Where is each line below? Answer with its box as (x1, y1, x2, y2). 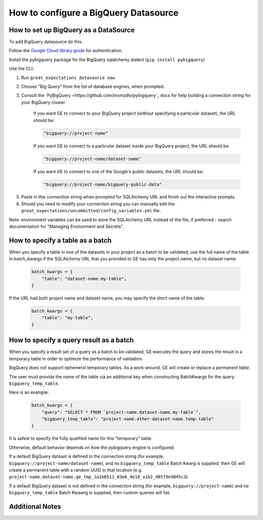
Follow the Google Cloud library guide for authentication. (9, 48, 123, 54)
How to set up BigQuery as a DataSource (9, 26, 135, 34)
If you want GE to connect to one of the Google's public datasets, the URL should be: (33, 168, 204, 174)
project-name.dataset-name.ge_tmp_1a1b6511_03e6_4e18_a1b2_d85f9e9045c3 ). (9, 474, 189, 480)
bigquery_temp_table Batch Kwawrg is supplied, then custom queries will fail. (9, 490, 171, 496)
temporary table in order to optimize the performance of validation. (9, 356, 144, 361)
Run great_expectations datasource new (21, 75, 115, 80)
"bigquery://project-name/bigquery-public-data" (43, 181, 162, 187)
